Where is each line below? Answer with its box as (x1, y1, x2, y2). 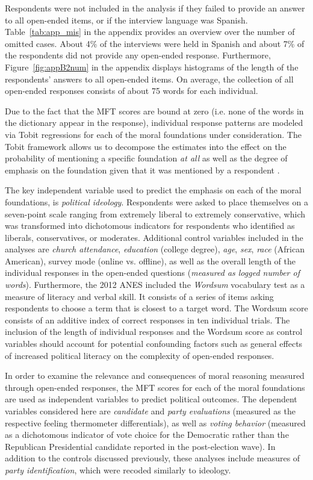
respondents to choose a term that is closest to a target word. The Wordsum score (5, 302, 308, 314)
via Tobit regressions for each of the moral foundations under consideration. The (5, 128, 302, 140)
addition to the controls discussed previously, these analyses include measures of (5, 452, 300, 464)
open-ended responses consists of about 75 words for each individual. (5, 84, 258, 97)
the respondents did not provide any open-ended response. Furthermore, (5, 49, 271, 61)
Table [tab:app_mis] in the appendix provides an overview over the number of (5, 25, 295, 38)
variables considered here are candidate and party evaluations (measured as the (5, 405, 296, 417)
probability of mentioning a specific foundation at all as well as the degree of (5, 152, 288, 164)
